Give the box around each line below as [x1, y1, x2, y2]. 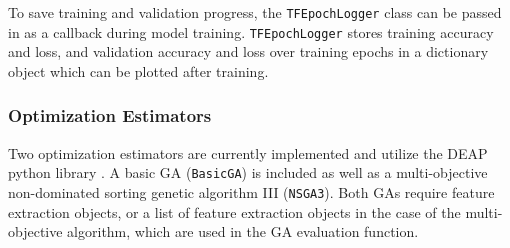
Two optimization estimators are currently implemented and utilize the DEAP [8, 142, 488, 163]
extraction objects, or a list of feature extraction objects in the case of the [8, 201, 461, 222]
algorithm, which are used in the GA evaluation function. [67, 221, 419, 242]
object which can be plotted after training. [8, 60, 269, 81]
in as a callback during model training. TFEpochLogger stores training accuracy [8, 21, 494, 42]
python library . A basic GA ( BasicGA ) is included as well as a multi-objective [8, 162, 488, 183]
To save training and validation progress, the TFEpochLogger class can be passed [8, 2, 502, 22]
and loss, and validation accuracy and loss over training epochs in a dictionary [8, 41, 489, 62]
